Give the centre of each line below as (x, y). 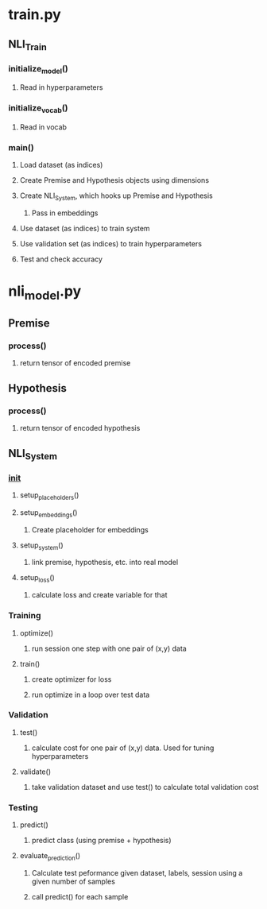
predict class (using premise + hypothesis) (102, 841)
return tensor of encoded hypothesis (80, 428)
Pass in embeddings (65, 213)
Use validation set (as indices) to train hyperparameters (111, 243)
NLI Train (28, 45)
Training (25, 616)
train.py (35, 15)
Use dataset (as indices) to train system (85, 228)
